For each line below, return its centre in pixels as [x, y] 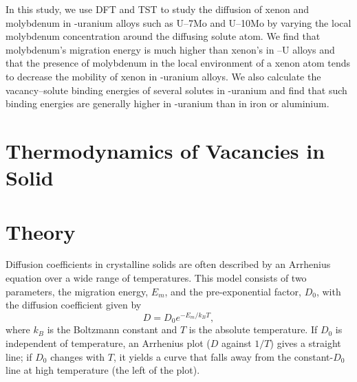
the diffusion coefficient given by [74, 305]
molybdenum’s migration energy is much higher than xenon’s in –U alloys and [170, 49]
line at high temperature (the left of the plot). [103, 370]
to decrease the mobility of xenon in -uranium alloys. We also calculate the [163, 76]
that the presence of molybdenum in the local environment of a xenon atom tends [178, 63]
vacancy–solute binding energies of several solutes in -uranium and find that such [176, 90]
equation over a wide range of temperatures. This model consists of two [156, 278]
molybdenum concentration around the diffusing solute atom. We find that [163, 36]
